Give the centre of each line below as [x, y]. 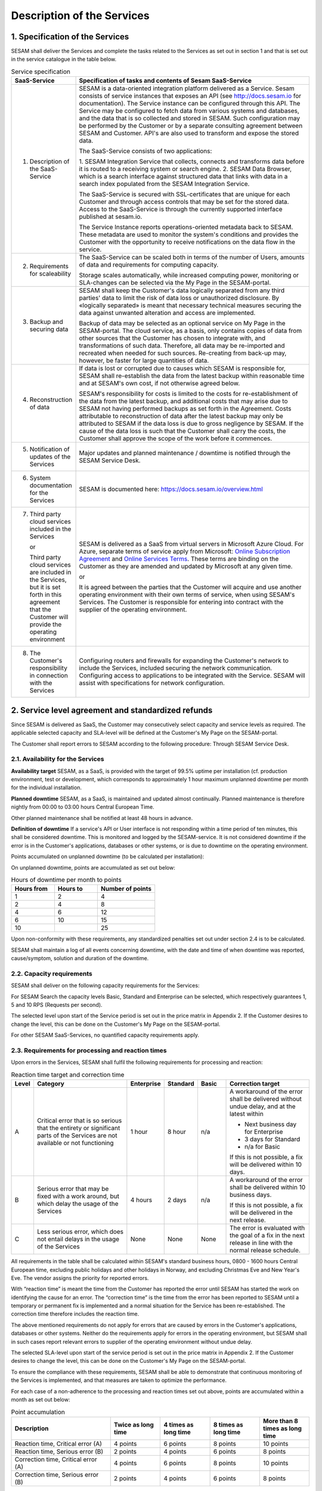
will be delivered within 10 [266, 1165]
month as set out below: [41, 1399]
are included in [50, 573]
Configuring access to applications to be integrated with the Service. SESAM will [192, 676]
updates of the [50, 457]
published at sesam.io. [111, 216]
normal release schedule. [265, 1251]
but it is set [45, 587]
